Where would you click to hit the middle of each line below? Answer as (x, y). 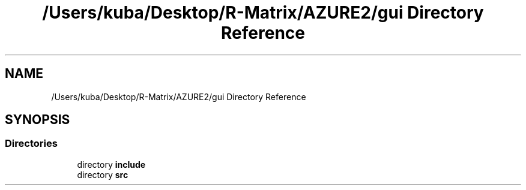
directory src (103, 174)
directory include (111, 164)
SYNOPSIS (38, 120)
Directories (31, 144)
